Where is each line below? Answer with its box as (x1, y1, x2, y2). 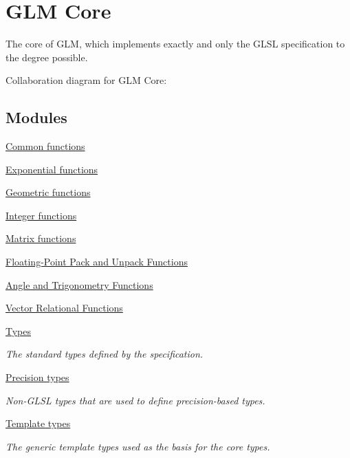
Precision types (6, 370, 69, 384)
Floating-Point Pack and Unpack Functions (6, 254, 188, 269)
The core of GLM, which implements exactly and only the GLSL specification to (6, 36, 345, 51)
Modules (6, 107, 67, 128)
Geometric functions (6, 185, 91, 199)
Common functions (6, 139, 85, 153)
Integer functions (6, 208, 77, 222)
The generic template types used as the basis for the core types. (6, 439, 270, 453)
